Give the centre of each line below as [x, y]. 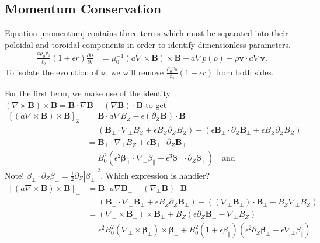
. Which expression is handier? [155, 175]
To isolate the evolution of [52, 72]
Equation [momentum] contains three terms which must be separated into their [147, 33]
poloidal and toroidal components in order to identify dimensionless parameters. [148, 44]
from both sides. [245, 72]
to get [156, 104]
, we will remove [135, 72]
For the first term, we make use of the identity [88, 93]
